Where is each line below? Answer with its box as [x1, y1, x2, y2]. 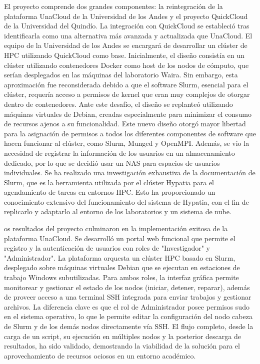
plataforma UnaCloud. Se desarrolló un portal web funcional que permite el [4, 233, 235, 243]
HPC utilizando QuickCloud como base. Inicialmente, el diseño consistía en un [4, 49, 244, 60]
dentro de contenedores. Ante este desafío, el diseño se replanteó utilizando [4, 98, 233, 109]
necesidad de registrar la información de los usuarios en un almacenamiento [4, 147, 235, 158]
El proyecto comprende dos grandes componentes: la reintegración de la [4, 1, 223, 11]
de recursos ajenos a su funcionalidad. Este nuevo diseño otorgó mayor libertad [4, 118, 246, 129]
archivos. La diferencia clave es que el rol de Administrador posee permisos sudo [4, 301, 249, 312]
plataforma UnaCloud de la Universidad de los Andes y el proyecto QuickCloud [4, 10, 248, 21]
